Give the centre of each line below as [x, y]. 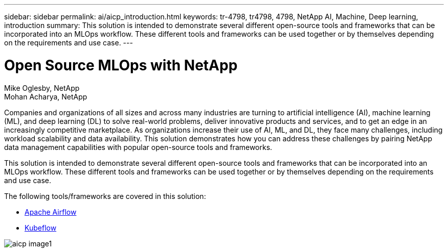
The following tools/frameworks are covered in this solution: [105, 196]
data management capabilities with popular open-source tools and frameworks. [138, 147]
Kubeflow [41, 228]
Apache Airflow [51, 212]
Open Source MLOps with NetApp [121, 65]
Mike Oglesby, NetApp [42, 88]
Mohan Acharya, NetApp [46, 96]
